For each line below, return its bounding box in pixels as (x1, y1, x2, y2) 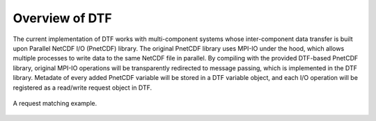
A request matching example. (13, 99, 97, 107)
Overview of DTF (13, 10, 112, 26)
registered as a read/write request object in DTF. (13, 83, 152, 92)
